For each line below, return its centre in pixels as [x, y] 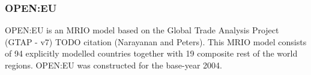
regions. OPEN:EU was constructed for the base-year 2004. [113, 65]
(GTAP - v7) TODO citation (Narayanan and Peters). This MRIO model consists [156, 41]
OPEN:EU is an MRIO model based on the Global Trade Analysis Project [142, 30]
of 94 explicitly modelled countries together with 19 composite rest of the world [151, 53]
